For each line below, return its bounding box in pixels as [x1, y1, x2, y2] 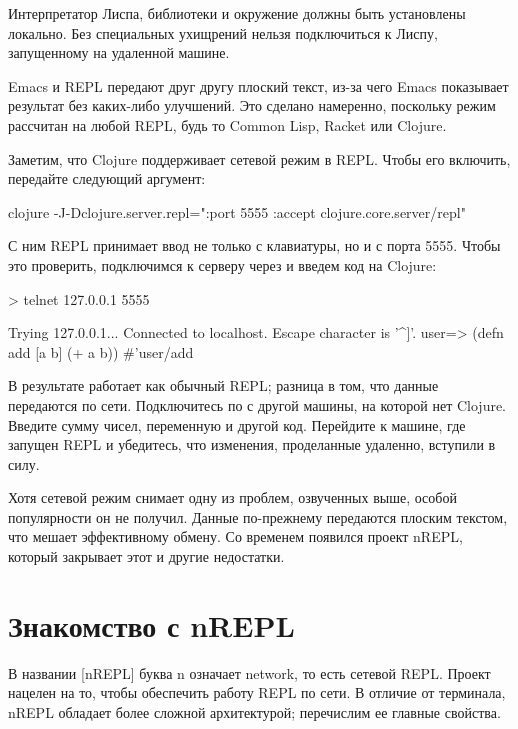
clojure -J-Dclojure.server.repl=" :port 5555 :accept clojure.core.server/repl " [8, 201, 466, 222]
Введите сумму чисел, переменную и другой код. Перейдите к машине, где [8, 414, 466, 435]
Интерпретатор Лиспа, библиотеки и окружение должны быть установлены [8, 3, 466, 23]
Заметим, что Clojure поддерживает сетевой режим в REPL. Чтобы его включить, [8, 148, 511, 169]
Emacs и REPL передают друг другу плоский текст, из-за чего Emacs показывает [8, 75, 509, 96]
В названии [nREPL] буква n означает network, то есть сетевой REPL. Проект [8, 662, 491, 683]
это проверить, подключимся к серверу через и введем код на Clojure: [8, 254, 437, 275]
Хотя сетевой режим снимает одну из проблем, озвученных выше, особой [8, 487, 457, 508]
